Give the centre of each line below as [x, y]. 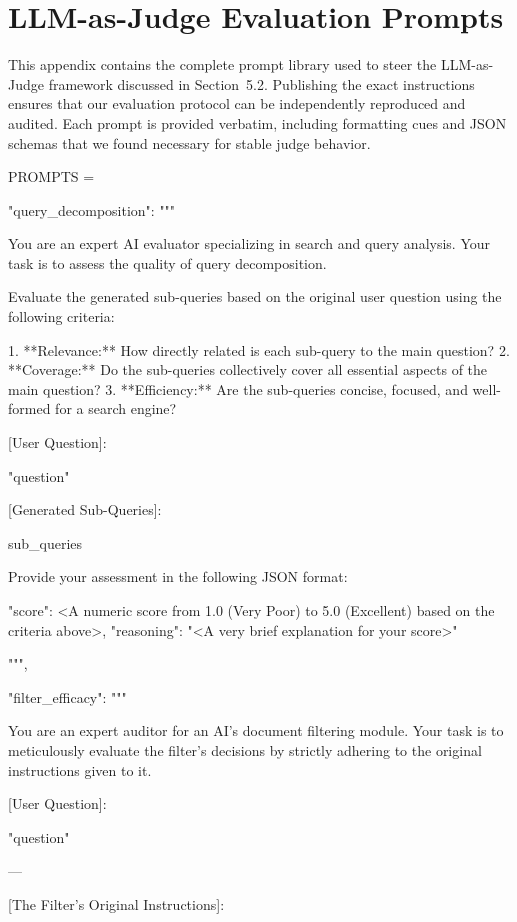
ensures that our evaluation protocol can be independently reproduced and [237, 103]
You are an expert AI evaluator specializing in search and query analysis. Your [249, 243]
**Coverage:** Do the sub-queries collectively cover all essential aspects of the [248, 369]
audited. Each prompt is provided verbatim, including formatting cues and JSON [257, 122]
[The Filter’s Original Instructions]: [116, 903]
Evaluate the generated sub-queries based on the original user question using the [255, 296]
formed [29, 408]
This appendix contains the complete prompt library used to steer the [222, 64]
